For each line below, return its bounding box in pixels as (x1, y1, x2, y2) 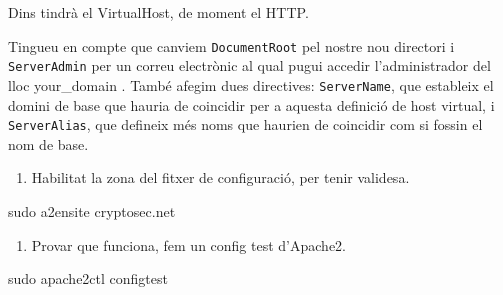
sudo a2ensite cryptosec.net (8, 201, 176, 221)
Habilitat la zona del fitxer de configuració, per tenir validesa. (31, 167, 410, 188)
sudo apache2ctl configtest (8, 268, 168, 289)
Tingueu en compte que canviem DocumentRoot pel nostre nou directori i (8, 35, 455, 56)
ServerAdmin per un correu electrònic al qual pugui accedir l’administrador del (8, 55, 491, 76)
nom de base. (8, 133, 89, 154)
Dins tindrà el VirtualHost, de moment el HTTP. (8, 2, 309, 22)
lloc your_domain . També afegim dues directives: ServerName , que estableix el (8, 74, 494, 95)
